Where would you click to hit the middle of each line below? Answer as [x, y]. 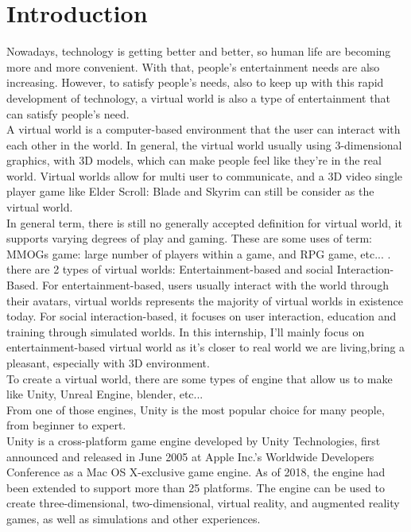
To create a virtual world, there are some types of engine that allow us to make [200, 378]
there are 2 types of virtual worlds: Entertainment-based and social [170, 269]
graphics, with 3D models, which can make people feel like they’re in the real [194, 160]
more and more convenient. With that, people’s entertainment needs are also [193, 66]
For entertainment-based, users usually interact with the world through [215, 285]
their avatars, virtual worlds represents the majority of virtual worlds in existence [205, 300]
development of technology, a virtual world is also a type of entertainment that [198, 97]
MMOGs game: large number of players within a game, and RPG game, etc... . [199, 253]
